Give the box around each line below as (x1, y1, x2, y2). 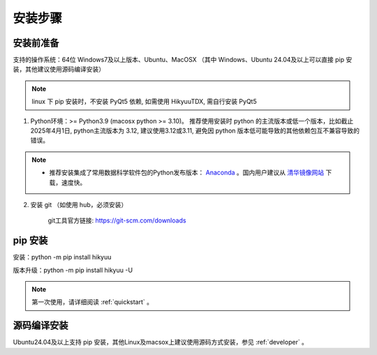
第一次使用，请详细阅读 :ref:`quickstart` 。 (31, 298, 154, 306)
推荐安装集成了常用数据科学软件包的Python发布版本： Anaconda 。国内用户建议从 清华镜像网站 (49, 168, 325, 177)
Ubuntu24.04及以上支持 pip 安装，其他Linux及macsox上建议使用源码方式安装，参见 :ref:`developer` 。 (13, 338, 309, 347)
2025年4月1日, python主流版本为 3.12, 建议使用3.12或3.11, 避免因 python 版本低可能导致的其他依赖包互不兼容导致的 (30, 126, 360, 135)
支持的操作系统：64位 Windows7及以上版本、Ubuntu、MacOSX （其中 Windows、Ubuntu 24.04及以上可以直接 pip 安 (13, 56, 353, 64)
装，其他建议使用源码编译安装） (13, 65, 105, 73)
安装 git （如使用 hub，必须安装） (30, 200, 128, 209)
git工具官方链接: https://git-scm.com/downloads (47, 216, 186, 225)
